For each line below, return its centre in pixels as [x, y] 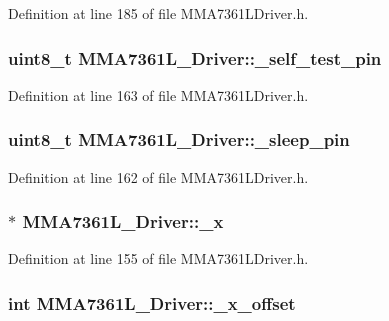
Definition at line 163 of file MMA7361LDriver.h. [158, 94]
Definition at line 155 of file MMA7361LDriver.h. [158, 258]
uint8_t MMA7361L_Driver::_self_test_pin [195, 57]
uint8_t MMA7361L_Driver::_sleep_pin [179, 139]
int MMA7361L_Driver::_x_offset [152, 302]
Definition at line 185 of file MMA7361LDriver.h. [158, 13]
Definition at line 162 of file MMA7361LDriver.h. [158, 176]
